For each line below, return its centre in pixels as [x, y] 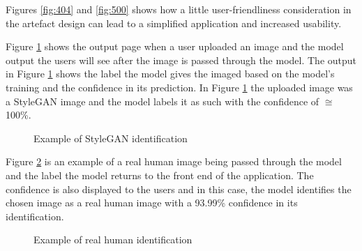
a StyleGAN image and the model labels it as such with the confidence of [163, 101]
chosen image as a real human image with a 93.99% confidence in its [152, 203]
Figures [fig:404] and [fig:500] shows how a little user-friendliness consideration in [179, 9]
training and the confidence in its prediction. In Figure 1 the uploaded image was [179, 87]
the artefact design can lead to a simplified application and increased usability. [174, 23]
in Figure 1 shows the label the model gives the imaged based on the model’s [170, 74]
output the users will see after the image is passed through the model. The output [181, 60]
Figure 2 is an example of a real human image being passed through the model [174, 161]
